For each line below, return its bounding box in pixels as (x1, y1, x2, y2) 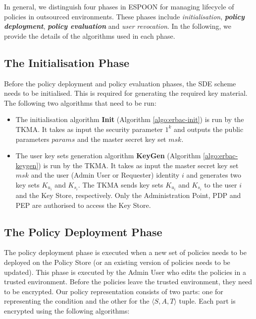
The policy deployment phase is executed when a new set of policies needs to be (4, 247, 247, 257)
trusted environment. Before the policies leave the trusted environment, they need (4, 276, 253, 287)
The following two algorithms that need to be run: (4, 97, 156, 108)
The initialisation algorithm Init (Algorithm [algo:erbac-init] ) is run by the (15, 114, 244, 125)
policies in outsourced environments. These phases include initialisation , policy (4, 11, 245, 21)
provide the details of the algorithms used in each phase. (4, 30, 175, 41)
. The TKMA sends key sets (78, 179, 163, 190)
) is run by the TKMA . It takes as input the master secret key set (38, 160, 239, 170)
